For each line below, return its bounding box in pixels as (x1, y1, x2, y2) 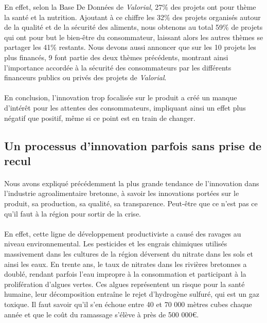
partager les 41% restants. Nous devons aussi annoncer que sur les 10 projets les (4, 42, 256, 52)
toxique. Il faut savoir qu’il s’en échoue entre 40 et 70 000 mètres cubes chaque (4, 299, 252, 310)
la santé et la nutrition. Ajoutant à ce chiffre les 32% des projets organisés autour (4, 11, 261, 22)
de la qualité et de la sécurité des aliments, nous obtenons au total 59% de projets (4, 22, 263, 32)
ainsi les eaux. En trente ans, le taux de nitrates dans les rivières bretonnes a (4, 258, 247, 269)
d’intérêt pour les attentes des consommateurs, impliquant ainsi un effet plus (4, 102, 246, 113)
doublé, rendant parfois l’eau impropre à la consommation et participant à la (4, 268, 246, 279)
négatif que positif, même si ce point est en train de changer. (4, 112, 195, 123)
